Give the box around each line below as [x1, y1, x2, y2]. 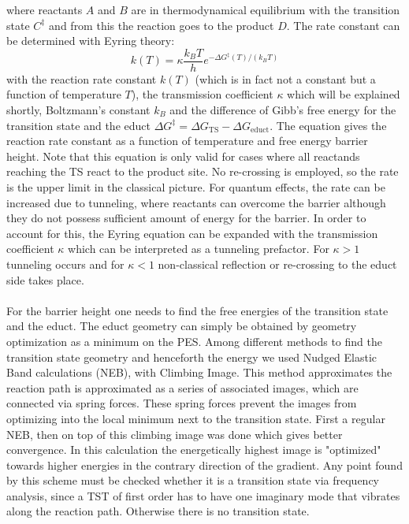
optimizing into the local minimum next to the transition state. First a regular [6, 410, 385, 426]
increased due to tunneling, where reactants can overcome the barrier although [6, 194, 386, 210]
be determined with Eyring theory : [6, 32, 175, 49]
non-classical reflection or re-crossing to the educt [158, 255, 397, 272]
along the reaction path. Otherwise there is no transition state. [6, 503, 310, 519]
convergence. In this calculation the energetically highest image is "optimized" [6, 441, 381, 458]
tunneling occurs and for [6, 255, 125, 272]
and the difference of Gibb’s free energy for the [169, 102, 396, 118]
